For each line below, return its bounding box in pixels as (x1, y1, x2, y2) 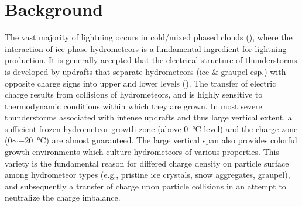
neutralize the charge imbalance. (5, 191, 121, 203)
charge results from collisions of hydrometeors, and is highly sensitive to (5, 88, 263, 101)
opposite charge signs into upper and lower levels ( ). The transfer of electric (5, 77, 276, 89)
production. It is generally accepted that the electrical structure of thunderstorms (5, 54, 297, 66)
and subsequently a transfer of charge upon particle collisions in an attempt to (5, 180, 286, 192)
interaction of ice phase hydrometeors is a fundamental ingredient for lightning (5, 42, 287, 54)
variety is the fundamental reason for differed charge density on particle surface (5, 157, 289, 169)
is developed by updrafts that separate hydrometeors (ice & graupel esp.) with (5, 65, 286, 77)
